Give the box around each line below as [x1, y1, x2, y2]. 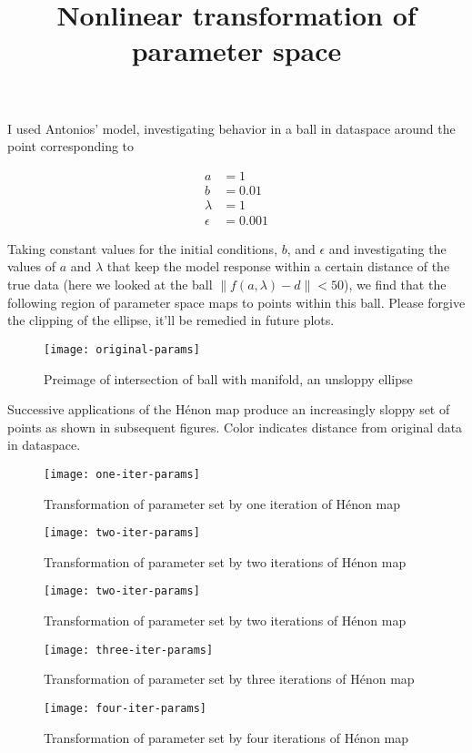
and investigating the [328, 239, 447, 258]
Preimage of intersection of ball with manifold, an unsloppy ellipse [44, 369, 413, 388]
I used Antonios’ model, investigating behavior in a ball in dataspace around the [7, 118, 456, 137]
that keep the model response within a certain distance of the [106, 257, 450, 276]
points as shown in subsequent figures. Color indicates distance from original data [7, 417, 463, 436]
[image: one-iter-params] [44, 467, 200, 481]
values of [7, 257, 55, 276]
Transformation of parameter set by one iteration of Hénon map [44, 494, 400, 513]
